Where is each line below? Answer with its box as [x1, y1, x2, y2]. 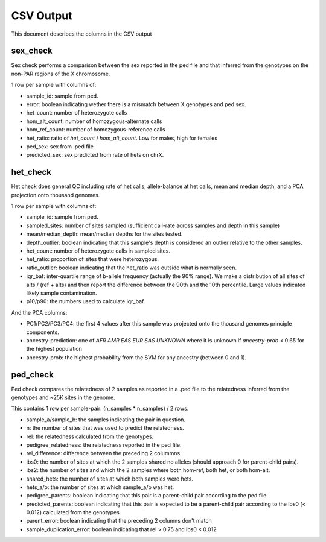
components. [26, 329, 60, 336]
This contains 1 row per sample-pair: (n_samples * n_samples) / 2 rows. [11, 405, 189, 412]
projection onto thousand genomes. [11, 191, 100, 198]
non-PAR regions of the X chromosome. [11, 70, 110, 77]
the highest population [26, 345, 83, 353]
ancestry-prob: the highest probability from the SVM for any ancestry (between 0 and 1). [26, 353, 247, 361]
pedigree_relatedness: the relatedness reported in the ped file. [26, 441, 182, 449]
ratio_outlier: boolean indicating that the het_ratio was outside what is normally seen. [26, 264, 237, 271]
